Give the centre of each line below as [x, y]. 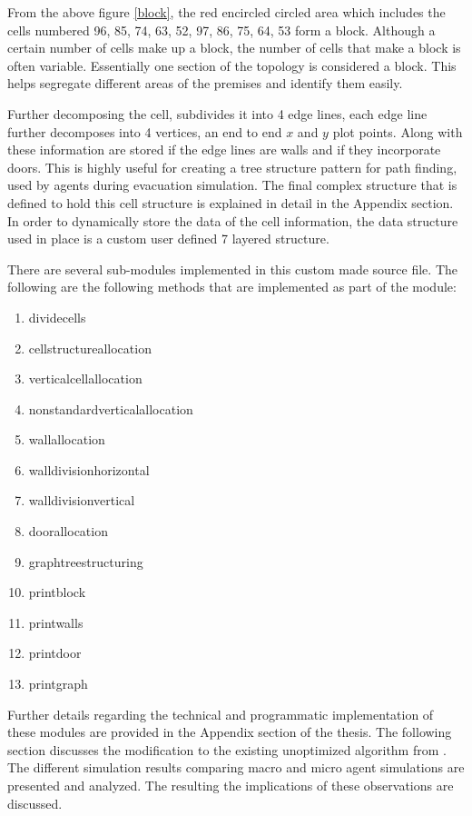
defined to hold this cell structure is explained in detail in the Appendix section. [231, 202]
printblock [57, 592]
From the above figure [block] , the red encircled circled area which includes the [226, 12]
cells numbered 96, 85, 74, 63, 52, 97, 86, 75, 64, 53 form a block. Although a [221, 30]
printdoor [55, 653]
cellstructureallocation [90, 348]
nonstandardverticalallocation [111, 408]
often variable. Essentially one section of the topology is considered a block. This [232, 65]
